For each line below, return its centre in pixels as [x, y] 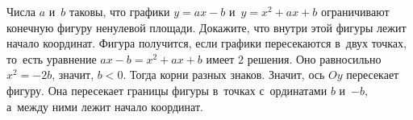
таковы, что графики [119, 11]
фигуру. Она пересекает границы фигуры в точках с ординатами [167, 90]
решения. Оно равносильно [314, 58]
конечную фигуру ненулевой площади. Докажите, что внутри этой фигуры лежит [206, 27]
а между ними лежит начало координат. [105, 106]
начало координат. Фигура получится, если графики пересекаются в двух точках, [206, 43]
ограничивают [355, 11]
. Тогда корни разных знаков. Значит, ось [224, 74]
